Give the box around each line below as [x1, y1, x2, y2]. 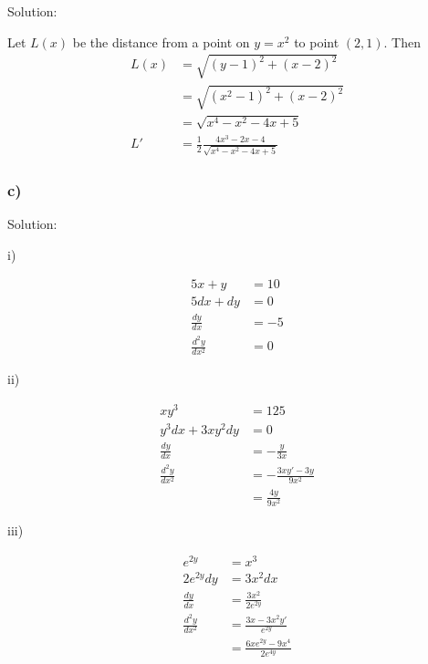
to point [294, 32, 339, 51]
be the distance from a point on [72, 32, 250, 51]
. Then [383, 32, 421, 51]
